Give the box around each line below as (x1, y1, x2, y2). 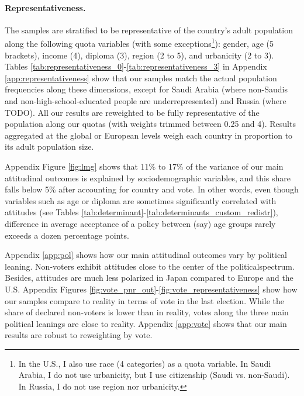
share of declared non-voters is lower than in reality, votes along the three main (5, 306, 289, 318)
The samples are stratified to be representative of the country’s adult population (5, 23, 293, 36)
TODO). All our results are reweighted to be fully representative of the (5, 106, 260, 118)
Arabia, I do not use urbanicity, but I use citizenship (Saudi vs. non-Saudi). (18, 369, 290, 381)
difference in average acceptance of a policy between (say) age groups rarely (5, 217, 276, 229)
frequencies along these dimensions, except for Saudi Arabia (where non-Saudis (5, 83, 288, 95)
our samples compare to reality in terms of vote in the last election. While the (5, 294, 284, 307)
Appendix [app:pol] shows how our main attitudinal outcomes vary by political (5, 249, 287, 261)
